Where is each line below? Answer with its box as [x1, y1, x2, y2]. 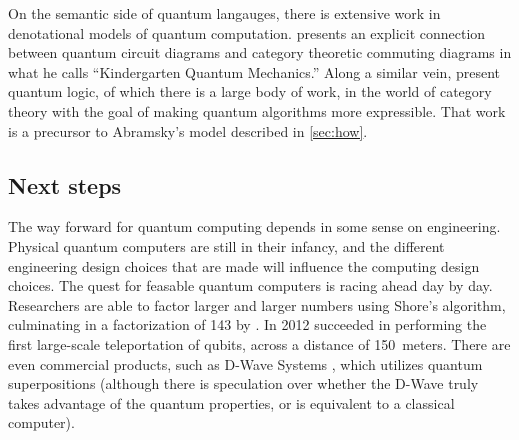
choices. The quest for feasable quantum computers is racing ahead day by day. [8, 275, 493, 296]
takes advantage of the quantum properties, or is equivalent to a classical [8, 392, 455, 413]
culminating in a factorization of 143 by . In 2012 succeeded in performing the [8, 314, 487, 335]
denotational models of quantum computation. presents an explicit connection [8, 22, 486, 43]
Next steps [8, 169, 122, 200]
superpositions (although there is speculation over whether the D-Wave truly [8, 373, 479, 394]
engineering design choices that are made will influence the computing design [8, 255, 480, 276]
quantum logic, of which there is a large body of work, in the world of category [8, 81, 492, 102]
